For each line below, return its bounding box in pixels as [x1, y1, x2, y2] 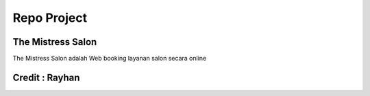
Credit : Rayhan [12, 71, 80, 83]
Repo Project [12, 10, 88, 25]
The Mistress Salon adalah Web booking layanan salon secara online [12, 54, 207, 63]
